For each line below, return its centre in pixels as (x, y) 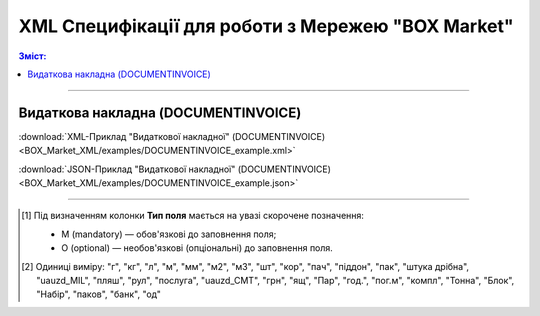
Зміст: (32, 56)
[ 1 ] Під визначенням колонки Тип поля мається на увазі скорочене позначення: (193, 216)
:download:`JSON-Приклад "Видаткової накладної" (127, 169)
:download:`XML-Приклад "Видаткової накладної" (124, 136)
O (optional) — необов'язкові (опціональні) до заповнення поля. (197, 248)
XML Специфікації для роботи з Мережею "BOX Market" (266, 26)
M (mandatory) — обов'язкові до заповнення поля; (169, 234)
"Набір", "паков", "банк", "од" (99, 294)
